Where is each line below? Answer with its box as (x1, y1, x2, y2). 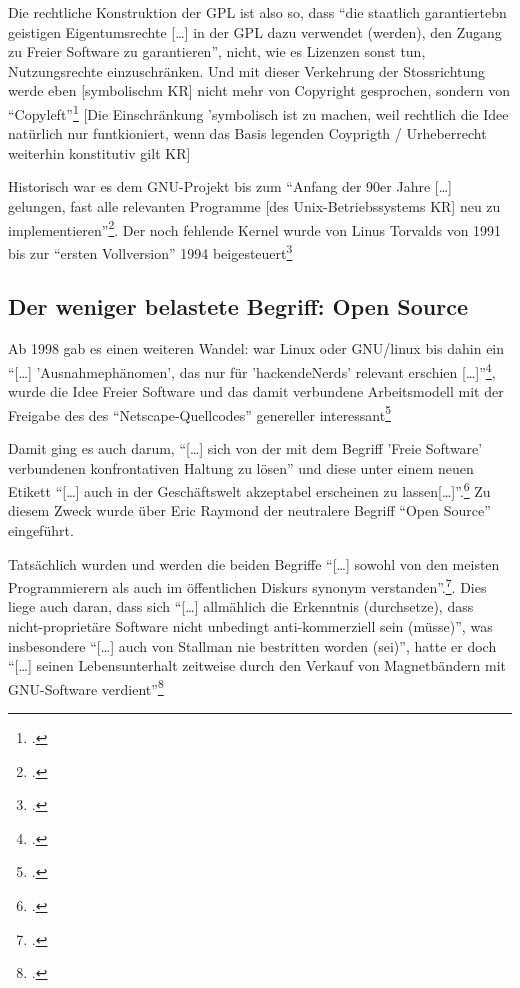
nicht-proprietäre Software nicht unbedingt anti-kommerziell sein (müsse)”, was (8, 616, 493, 637)
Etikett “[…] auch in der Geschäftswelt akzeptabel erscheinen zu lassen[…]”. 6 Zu (8, 478, 491, 501)
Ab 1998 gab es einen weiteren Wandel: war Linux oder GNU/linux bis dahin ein (8, 338, 505, 359)
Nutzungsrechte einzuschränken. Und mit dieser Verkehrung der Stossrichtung (8, 60, 486, 81)
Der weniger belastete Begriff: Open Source (8, 291, 469, 322)
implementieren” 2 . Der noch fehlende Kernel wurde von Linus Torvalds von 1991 (8, 216, 502, 240)
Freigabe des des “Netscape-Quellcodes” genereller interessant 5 (8, 401, 392, 425)
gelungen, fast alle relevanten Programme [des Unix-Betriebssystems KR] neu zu (8, 196, 501, 216)
